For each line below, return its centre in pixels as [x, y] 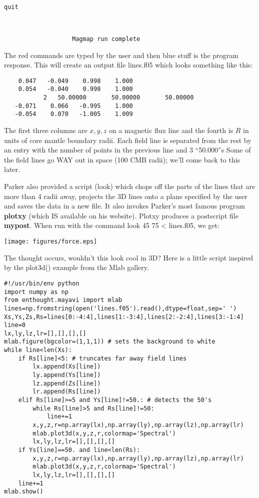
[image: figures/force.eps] [51, 242]
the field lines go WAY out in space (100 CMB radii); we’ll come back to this [122, 159]
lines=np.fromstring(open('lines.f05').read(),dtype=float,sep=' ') [120, 308]
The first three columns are [46, 130]
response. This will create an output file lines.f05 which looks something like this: [128, 65]
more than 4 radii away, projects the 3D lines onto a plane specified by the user [126, 196]
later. [12, 169]
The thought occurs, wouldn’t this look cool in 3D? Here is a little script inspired [129, 257]
